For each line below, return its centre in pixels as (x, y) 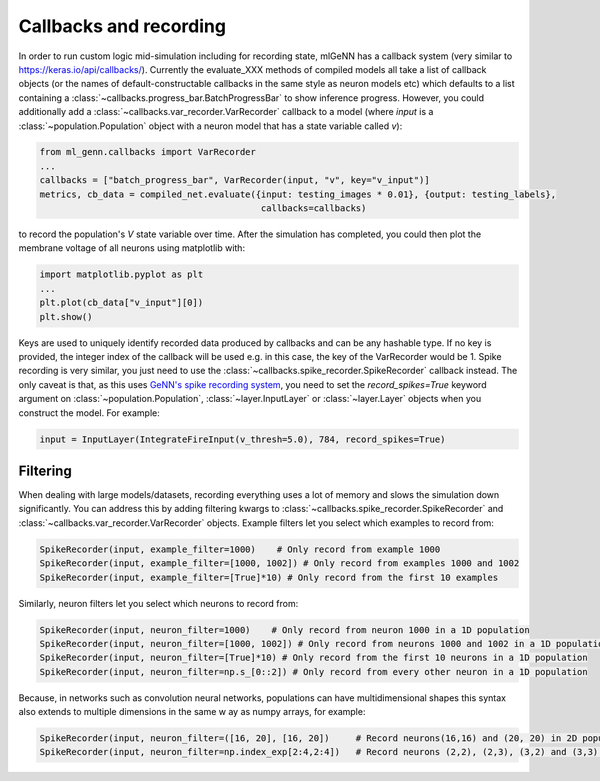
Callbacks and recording (122, 26)
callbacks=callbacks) (313, 208)
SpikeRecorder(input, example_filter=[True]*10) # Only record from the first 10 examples (269, 577)
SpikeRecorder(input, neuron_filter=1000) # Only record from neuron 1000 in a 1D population (284, 629)
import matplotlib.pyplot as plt (121, 274)
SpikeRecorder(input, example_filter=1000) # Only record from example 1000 (240, 549)
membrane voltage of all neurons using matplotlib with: (131, 248)
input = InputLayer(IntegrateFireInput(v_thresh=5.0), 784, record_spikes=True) (242, 439)
